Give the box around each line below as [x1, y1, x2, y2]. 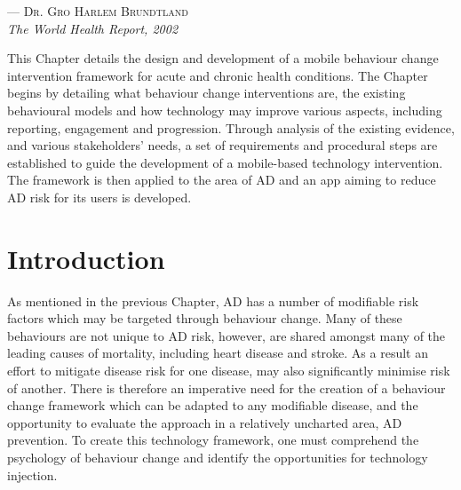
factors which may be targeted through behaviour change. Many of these [7, 309, 402, 328]
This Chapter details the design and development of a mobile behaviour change [7, 49, 439, 67]
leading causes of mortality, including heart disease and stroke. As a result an [7, 344, 428, 362]
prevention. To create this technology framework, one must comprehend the [7, 431, 419, 449]
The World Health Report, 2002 [7, 19, 179, 37]
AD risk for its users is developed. [7, 187, 192, 206]
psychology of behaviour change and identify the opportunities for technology [7, 448, 428, 466]
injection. [7, 465, 58, 484]
